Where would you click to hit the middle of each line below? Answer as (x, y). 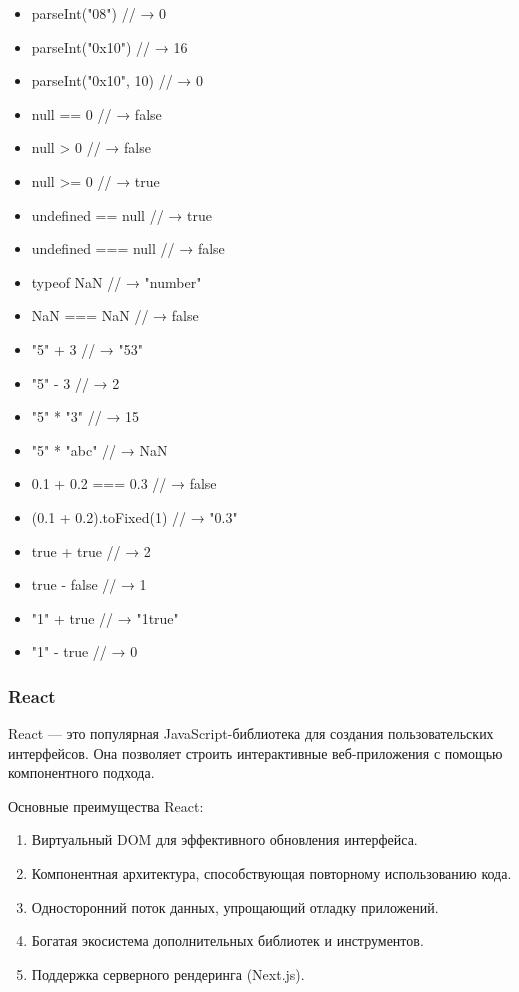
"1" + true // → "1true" (105, 617)
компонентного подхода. (81, 772)
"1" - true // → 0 (84, 651)
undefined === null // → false (128, 248)
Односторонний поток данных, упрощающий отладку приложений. (235, 906)
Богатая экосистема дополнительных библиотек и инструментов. (227, 940)
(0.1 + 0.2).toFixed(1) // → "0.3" (134, 516)
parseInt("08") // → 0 (99, 13)
